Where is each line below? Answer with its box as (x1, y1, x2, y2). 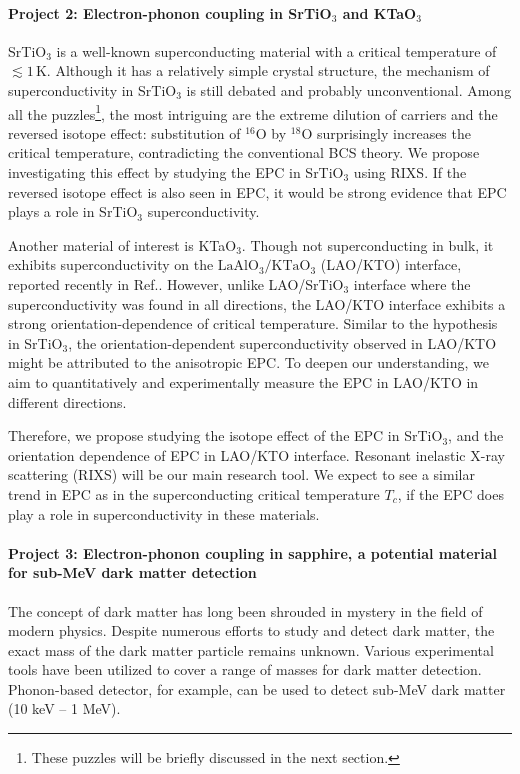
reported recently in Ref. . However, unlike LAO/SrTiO (8, 273, 344, 294)
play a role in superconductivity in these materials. (8, 503, 320, 524)
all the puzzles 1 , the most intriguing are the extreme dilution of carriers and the (8, 100, 498, 124)
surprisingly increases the (316, 122, 471, 143)
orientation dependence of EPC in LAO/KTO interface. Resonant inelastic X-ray (8, 444, 505, 465)
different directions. (8, 391, 127, 412)
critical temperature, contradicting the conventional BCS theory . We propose (8, 142, 480, 163)
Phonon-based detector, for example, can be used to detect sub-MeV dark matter (8, 678, 506, 699)
